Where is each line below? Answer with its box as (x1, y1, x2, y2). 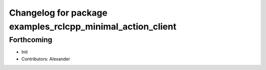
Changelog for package (9, 7, 108, 18)
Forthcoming (9, 35, 53, 44)
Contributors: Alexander (21, 56, 70, 62)
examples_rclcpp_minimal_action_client (9, 21, 177, 32)
